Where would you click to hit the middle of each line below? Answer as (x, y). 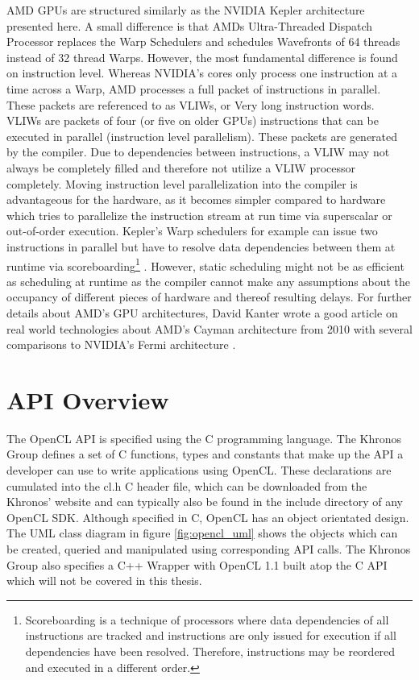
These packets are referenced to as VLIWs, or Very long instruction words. (191, 104)
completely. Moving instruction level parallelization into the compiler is (182, 183)
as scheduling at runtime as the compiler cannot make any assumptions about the (209, 281)
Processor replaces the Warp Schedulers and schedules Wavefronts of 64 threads (203, 41)
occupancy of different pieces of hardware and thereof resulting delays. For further (209, 297)
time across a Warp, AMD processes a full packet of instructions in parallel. (194, 88)
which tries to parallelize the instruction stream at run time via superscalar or (199, 215)
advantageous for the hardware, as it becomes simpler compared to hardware (196, 199)
